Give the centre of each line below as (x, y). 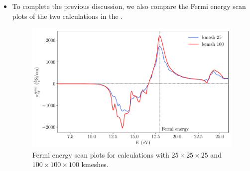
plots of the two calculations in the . (67, 16)
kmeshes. (95, 164)
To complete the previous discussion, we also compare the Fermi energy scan (129, 6)
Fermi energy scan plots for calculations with (101, 154)
